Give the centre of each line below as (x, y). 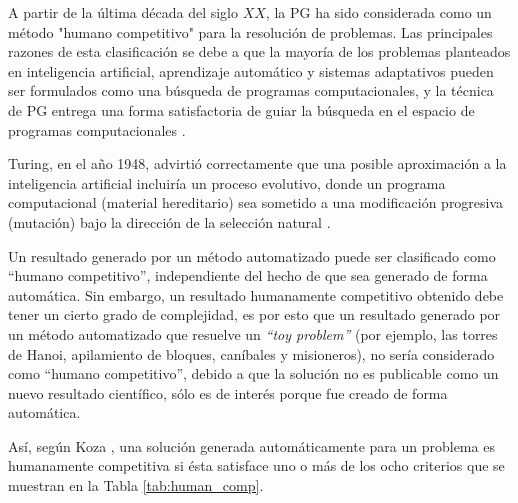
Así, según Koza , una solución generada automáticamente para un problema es (251, 445)
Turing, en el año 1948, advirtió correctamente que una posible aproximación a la (257, 163)
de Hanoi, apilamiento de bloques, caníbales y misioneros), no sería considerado (251, 353)
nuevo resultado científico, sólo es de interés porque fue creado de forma (228, 392)
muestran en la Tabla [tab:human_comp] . (136, 485)
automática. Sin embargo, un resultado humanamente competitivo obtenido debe (256, 294)
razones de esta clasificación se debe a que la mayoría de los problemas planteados (259, 51)
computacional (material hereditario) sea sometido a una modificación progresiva (256, 202)
